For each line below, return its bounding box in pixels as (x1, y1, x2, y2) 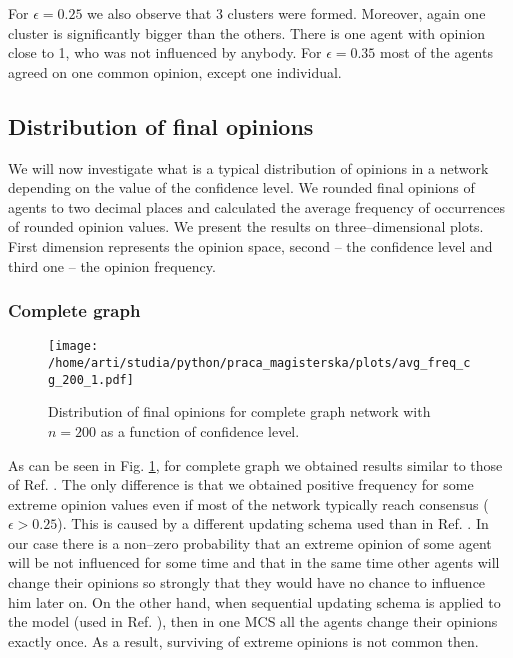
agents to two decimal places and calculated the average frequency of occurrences (8, 196, 505, 217)
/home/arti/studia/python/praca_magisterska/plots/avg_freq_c (48, 356, 471, 371)
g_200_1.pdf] (48, 372, 134, 387)
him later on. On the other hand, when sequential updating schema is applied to (8, 591, 501, 612)
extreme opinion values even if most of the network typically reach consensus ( (8, 493, 489, 514)
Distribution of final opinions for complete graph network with (48, 401, 431, 422)
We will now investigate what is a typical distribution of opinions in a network (8, 157, 489, 178)
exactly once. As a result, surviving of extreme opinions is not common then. (8, 630, 479, 651)
